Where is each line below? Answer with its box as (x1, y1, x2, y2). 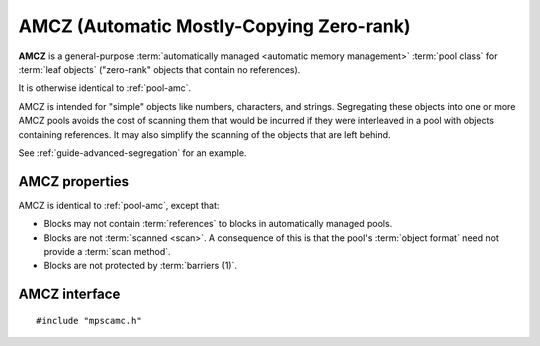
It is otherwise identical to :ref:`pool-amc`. (18, 82, 192, 94)
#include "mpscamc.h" (36, 315, 142, 326)
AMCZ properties (18, 173, 130, 190)
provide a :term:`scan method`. (43, 245, 171, 257)
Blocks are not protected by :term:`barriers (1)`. (43, 260, 237, 272)
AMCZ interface (18, 286, 121, 303)
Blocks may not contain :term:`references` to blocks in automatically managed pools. (43, 218, 393, 230)
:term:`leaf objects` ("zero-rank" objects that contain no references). (18, 63, 301, 75)
